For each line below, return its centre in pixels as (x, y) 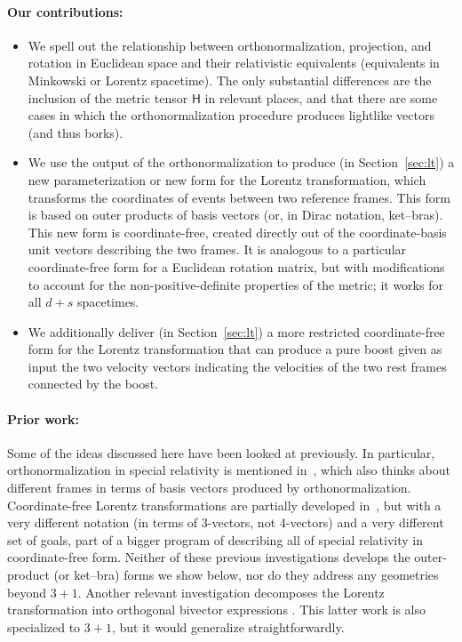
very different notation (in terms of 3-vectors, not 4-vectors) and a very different (226, 522)
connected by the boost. (93, 384)
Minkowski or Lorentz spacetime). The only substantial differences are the (230, 80)
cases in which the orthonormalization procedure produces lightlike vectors (231, 115)
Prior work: (43, 418)
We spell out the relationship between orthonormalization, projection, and (230, 45)
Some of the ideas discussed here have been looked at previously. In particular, (221, 452)
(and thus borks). (76, 132)
